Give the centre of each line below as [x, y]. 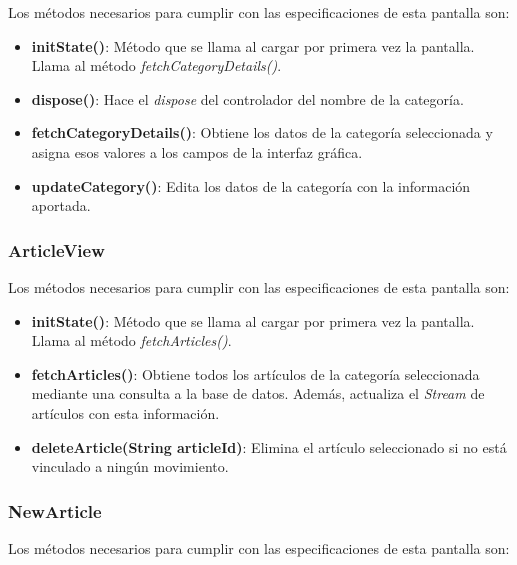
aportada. [61, 205]
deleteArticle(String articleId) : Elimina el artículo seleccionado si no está [269, 446]
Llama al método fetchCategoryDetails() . [156, 65]
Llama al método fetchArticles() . [131, 340]
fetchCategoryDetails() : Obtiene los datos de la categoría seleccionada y [262, 132]
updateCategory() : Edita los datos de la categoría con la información [251, 185]
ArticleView [56, 249]
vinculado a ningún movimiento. [130, 466]
